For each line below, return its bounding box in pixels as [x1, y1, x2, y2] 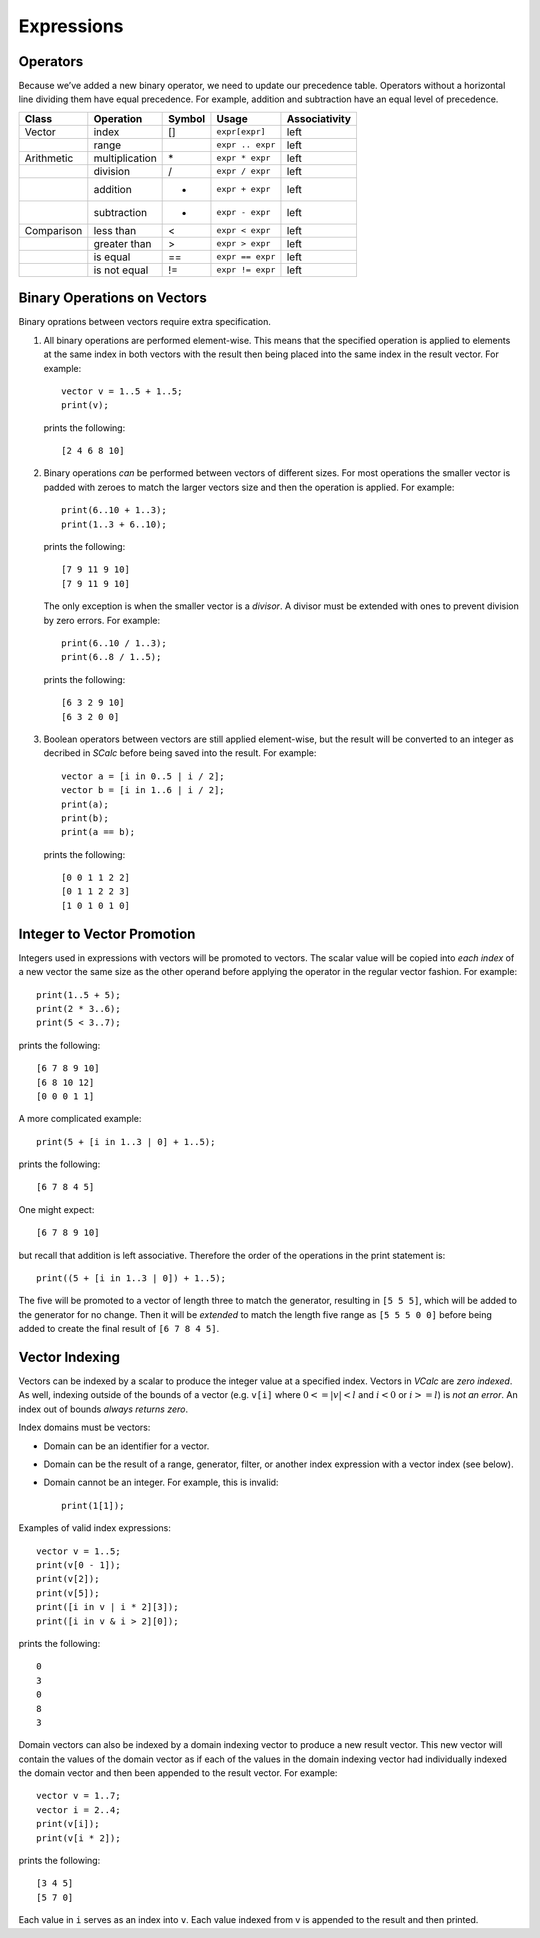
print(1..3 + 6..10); [61, 518, 167, 530]
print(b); [61, 812, 109, 824]
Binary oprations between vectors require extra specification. [18, 316, 272, 328]
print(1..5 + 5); [36, 989, 121, 1000]
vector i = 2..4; [36, 1804, 121, 1815]
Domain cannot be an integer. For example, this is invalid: [43, 1476, 279, 1489]
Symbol [168, 111, 206, 125]
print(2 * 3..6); [36, 1003, 121, 1014]
